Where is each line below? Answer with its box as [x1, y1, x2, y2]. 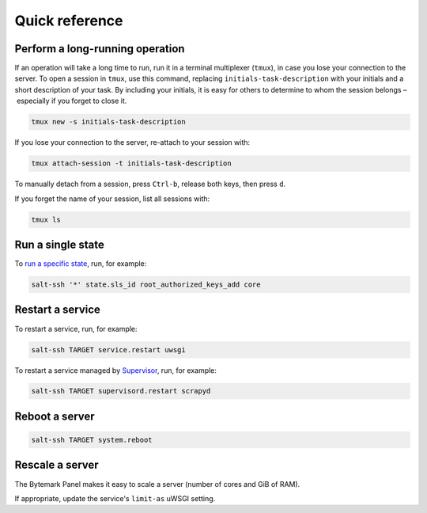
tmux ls [31, 215, 61, 224]
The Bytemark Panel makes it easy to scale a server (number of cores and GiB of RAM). [14, 479, 300, 488]
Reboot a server [14, 409, 95, 423]
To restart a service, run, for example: [14, 324, 138, 333]
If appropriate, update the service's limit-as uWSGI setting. [14, 493, 216, 503]
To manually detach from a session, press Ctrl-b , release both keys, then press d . [14, 179, 286, 189]
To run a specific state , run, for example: [14, 259, 147, 268]
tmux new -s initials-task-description [31, 117, 186, 127]
